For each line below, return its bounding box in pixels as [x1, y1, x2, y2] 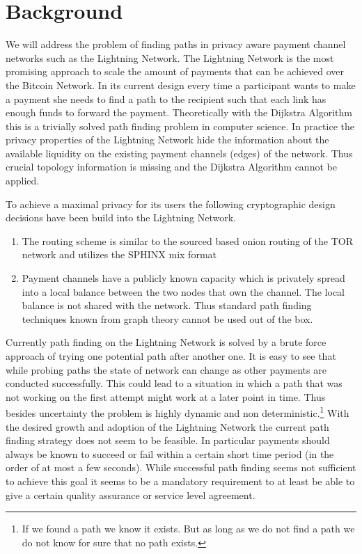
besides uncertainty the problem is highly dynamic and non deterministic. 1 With [6, 404, 349, 420]
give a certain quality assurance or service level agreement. [6, 487, 255, 502]
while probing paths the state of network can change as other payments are [6, 362, 326, 377]
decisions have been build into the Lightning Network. [6, 210, 236, 225]
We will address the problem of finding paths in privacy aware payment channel [6, 37, 346, 52]
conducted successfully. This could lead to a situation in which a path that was [6, 376, 343, 390]
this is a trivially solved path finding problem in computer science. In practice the [6, 118, 354, 133]
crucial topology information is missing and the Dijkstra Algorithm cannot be [6, 159, 337, 174]
